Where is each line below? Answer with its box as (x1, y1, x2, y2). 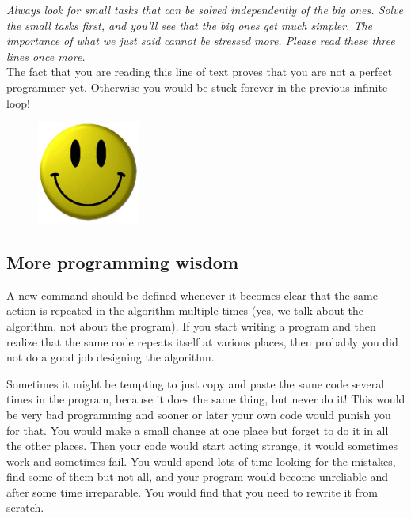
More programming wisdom (6, 249, 239, 274)
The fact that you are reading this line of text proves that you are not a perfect (6, 63, 393, 80)
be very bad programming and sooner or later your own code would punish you (6, 406, 391, 422)
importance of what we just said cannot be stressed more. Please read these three (6, 32, 395, 49)
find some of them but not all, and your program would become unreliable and (6, 468, 389, 485)
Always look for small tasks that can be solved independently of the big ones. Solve (6, 2, 404, 17)
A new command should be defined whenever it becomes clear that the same (6, 286, 378, 303)
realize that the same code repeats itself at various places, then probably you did (6, 333, 398, 350)
